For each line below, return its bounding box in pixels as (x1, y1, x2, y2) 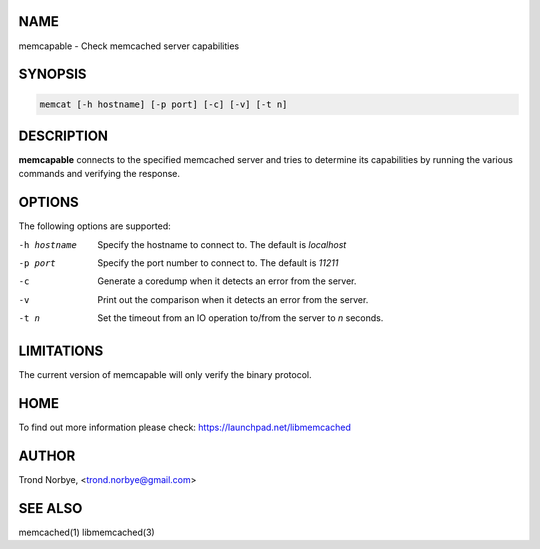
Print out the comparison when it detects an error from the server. (97, 293, 369, 305)
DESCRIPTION (18, 127, 109, 144)
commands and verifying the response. (18, 168, 180, 180)
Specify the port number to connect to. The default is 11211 (97, 257, 339, 269)
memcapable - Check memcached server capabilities (18, 40, 240, 52)
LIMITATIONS (18, 343, 104, 360)
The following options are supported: (18, 220, 171, 232)
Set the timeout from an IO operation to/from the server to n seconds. (97, 312, 384, 324)
